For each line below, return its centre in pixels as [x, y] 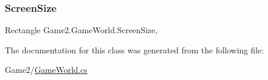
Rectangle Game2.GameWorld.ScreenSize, [81, 30]
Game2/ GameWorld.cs [46, 70]
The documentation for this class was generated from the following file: [134, 49]
